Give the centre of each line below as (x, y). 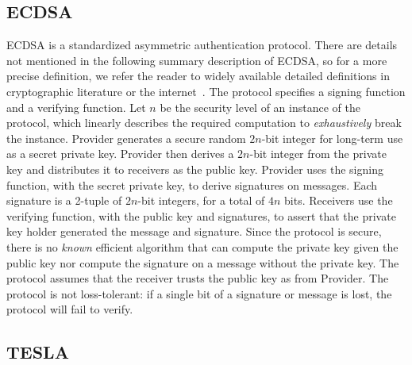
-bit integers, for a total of (201, 200)
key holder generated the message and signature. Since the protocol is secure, (194, 231)
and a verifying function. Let (76, 107)
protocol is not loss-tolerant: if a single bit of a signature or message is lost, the (199, 293)
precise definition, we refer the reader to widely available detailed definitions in (198, 76)
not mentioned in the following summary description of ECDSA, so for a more (197, 60)
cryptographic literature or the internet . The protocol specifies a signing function (206, 91)
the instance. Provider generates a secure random (126, 138)
